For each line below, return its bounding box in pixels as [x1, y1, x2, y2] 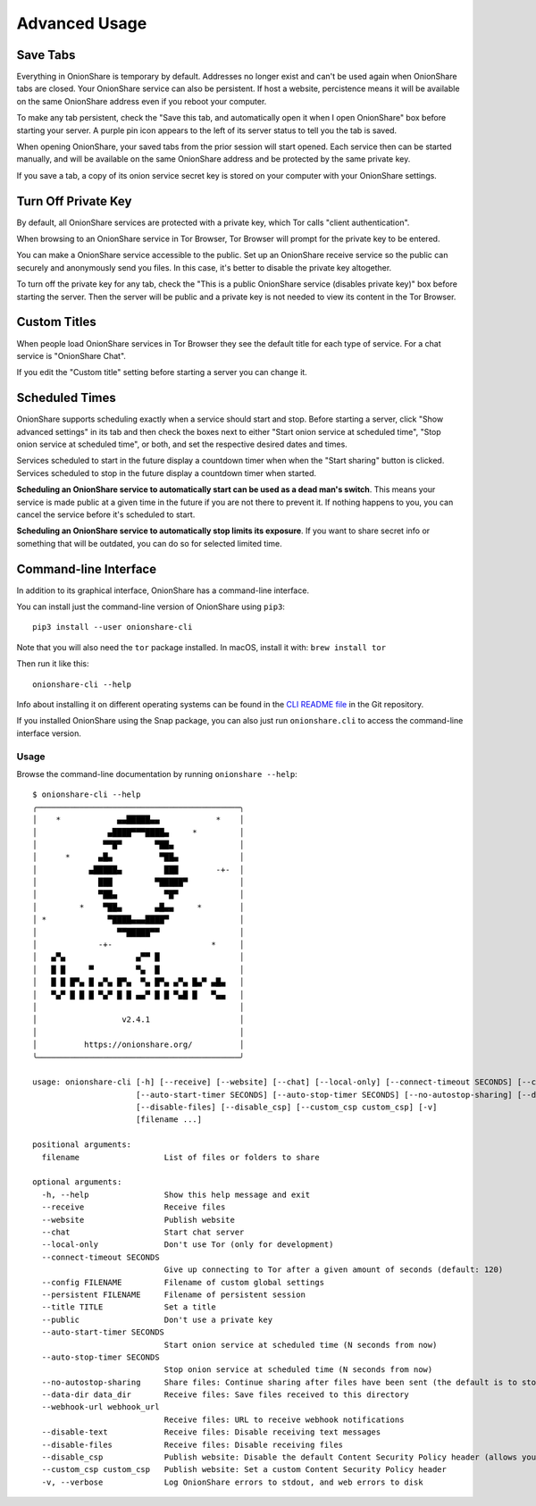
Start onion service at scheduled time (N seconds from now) [163, 1340, 438, 1350]
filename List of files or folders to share [41, 1152, 321, 1162]
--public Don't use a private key [41, 1314, 272, 1325]
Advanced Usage [16, 13, 147, 33]
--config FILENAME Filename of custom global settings [41, 1277, 325, 1287]
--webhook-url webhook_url [41, 1402, 160, 1412]
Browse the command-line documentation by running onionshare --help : [16, 768, 298, 779]
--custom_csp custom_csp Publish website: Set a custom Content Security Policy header [41, 1465, 447, 1475]
